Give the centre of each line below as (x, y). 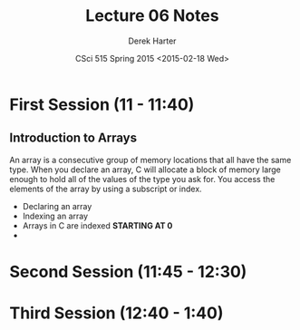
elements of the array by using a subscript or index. (106, 189)
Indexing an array (55, 216)
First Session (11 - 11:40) (102, 104)
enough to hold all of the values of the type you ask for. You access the (142, 179)
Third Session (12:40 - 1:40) (116, 313)
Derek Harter (152, 41)
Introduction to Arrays (73, 138)
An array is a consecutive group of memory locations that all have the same (150, 160)
